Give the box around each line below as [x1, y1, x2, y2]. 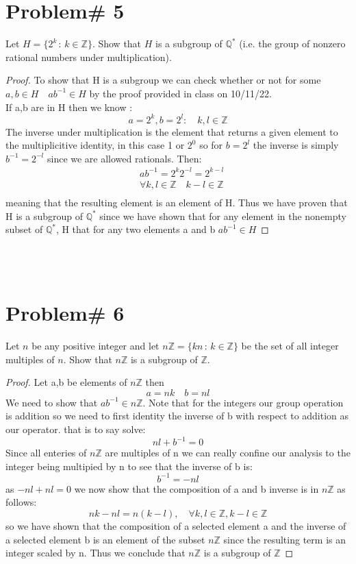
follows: [5, 495, 37, 509]
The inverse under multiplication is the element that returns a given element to [5, 124, 338, 138]
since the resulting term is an [223, 532, 346, 546]
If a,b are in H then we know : [5, 99, 133, 114]
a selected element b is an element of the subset [5, 532, 205, 546]
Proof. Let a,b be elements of [5, 375, 127, 389]
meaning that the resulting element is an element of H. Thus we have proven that [5, 195, 348, 209]
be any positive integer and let [31, 339, 160, 353]
